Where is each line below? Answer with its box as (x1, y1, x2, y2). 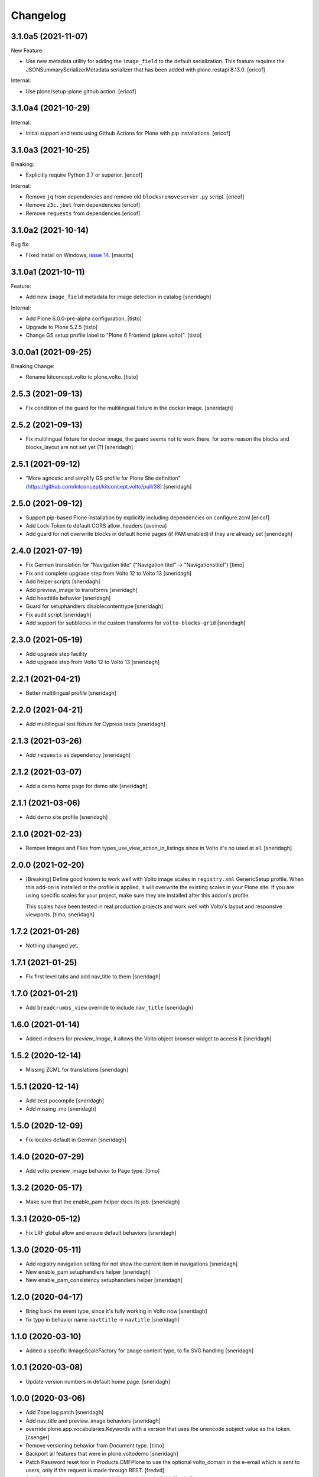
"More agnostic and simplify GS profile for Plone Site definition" (25, 474, 181, 482)
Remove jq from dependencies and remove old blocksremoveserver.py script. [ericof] (25, 193, 245, 200)
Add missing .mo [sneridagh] (25, 1105, 97, 1112)
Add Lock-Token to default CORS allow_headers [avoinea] (25, 522, 167, 529)
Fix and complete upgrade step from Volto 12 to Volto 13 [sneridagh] (25, 570, 192, 577)
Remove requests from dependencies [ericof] (25, 210, 141, 217)
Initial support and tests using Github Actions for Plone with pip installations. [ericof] (25, 129, 230, 136)
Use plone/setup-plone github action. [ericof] (25, 87, 136, 95)
